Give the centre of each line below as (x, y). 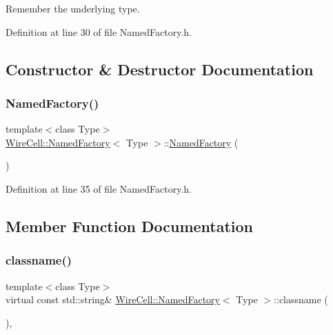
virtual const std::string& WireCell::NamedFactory (113, 299)
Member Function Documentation (130, 226)
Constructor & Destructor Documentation (160, 69)
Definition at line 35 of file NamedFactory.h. (99, 188)
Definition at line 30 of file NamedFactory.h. (99, 31)
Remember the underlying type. (73, 8)
